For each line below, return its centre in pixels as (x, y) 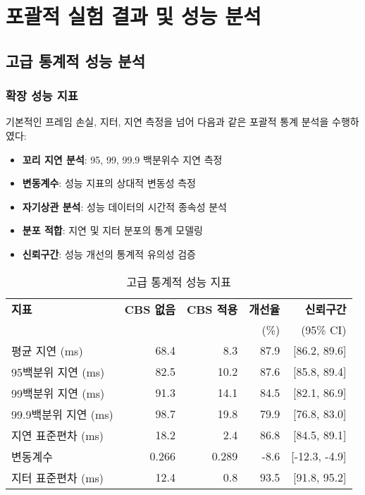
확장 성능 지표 (42, 96)
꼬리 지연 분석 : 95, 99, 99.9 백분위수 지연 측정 (122, 159)
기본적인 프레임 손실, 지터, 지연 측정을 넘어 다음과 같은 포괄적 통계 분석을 (167, 122)
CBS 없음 (150, 309)
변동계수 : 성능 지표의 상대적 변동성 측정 (109, 183)
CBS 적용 (212, 309)
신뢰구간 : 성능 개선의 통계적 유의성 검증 (109, 253)
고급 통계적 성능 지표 (179, 281)
